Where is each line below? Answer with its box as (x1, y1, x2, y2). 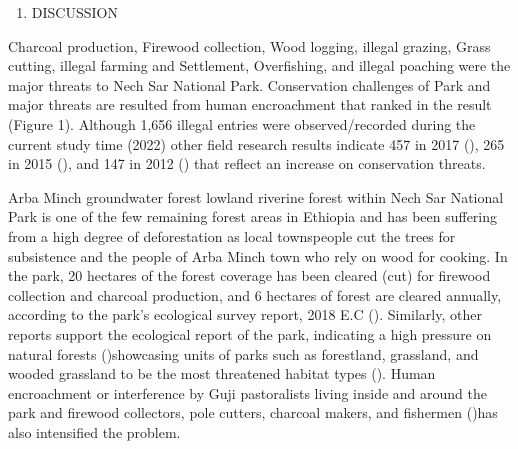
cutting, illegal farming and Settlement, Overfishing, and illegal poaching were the (8, 55, 511, 76)
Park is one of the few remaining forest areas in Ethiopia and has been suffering (8, 206, 498, 227)
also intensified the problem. (8, 421, 181, 442)
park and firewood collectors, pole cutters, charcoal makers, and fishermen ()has (8, 402, 498, 423)
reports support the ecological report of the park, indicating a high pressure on (8, 323, 492, 344)
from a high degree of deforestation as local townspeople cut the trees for (8, 225, 456, 246)
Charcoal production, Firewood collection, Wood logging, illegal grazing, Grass (8, 35, 491, 56)
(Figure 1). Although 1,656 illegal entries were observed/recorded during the (8, 113, 476, 134)
